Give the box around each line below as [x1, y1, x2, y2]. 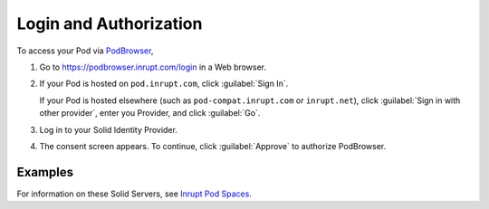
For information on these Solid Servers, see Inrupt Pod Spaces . [16, 188, 253, 199]
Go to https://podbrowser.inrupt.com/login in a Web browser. [39, 62, 267, 72]
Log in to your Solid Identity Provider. [39, 124, 178, 135]
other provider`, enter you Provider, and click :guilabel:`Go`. [39, 108, 261, 119]
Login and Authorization [16, 14, 203, 33]
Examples [16, 164, 74, 180]
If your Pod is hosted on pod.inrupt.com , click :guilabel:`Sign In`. [39, 78, 289, 90]
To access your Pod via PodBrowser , [16, 45, 154, 56]
